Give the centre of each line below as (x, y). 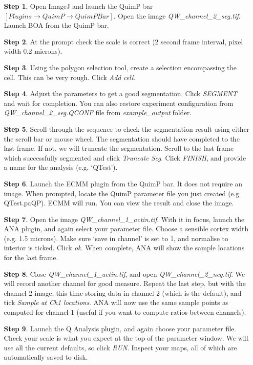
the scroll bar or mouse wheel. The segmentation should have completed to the (122, 138)
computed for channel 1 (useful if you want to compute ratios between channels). (125, 312)
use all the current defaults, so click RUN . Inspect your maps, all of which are (120, 347)
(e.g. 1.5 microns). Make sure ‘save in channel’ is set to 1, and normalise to (116, 238)
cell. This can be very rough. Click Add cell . (70, 77)
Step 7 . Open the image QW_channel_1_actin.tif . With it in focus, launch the (124, 219)
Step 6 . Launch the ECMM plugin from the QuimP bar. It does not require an (123, 183)
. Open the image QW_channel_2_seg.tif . (177, 15)
